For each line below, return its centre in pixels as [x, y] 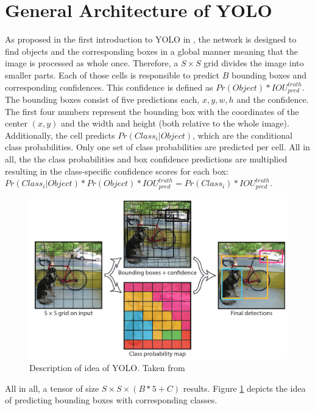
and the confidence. [273, 99]
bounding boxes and [269, 75]
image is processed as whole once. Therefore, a [92, 63]
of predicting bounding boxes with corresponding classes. [111, 400]
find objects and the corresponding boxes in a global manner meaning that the [152, 51]
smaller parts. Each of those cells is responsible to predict [112, 75]
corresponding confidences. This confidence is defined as [109, 87]
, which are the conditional [242, 135]
